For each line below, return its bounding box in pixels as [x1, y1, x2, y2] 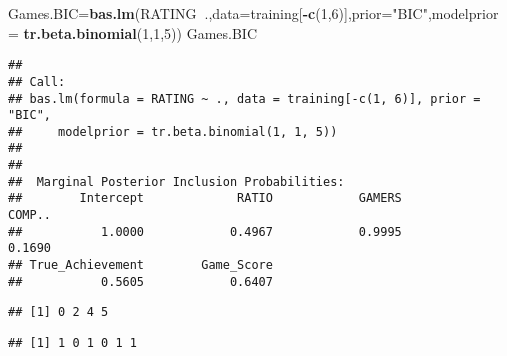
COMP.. [8, 208, 51, 223]
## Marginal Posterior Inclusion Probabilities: [8, 174, 345, 189]
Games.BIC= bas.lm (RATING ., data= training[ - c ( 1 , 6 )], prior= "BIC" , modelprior [8, 3, 499, 23]
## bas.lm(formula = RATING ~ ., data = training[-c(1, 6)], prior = [8, 91, 481, 106]
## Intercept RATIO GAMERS [8, 191, 402, 206]
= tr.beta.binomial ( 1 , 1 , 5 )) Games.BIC [8, 22, 258, 43]
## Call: [8, 74, 66, 89]
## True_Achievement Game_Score [8, 258, 273, 273]
